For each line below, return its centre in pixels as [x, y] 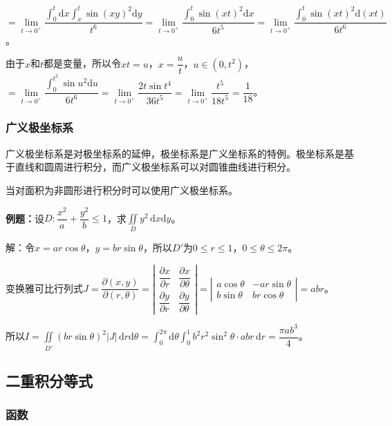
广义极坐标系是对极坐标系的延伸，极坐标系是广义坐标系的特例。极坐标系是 [175, 153]
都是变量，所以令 [83, 63]
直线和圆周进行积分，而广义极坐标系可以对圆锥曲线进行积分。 [155, 167]
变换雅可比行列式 [44, 288]
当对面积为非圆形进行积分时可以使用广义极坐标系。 [122, 190]
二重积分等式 [49, 381]
